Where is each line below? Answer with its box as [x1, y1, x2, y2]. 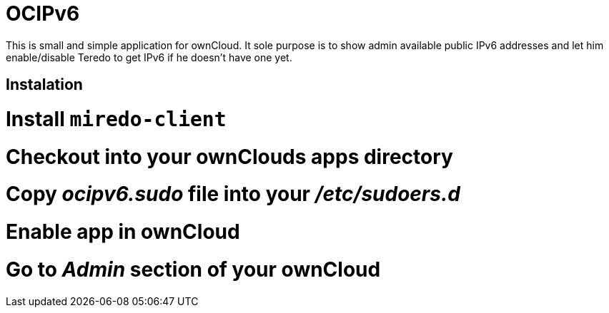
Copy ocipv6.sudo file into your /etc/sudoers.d [6, 182, 460, 207]
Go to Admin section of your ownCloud [6, 257, 381, 282]
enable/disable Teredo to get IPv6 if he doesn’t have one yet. [6, 51, 292, 63]
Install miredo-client [6, 106, 227, 131]
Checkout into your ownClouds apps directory [6, 144, 453, 169]
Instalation [6, 76, 83, 94]
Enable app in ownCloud [6, 220, 240, 245]
